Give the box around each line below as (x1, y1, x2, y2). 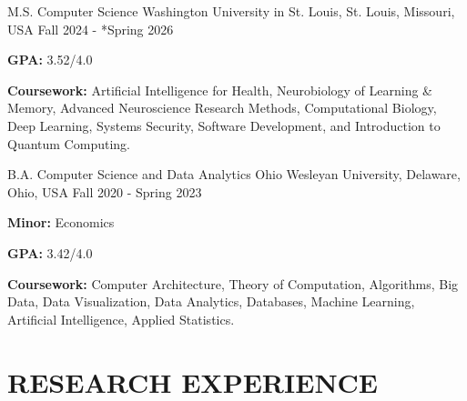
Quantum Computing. (7, 134, 130, 153)
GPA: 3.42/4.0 (7, 243, 93, 262)
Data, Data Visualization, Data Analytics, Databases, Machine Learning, (7, 292, 415, 311)
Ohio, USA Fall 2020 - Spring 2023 (7, 182, 202, 201)
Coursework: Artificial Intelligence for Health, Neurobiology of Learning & (7, 80, 433, 99)
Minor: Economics (7, 213, 115, 232)
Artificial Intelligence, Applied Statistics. (7, 309, 235, 328)
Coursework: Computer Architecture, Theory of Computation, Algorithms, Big (7, 274, 459, 293)
